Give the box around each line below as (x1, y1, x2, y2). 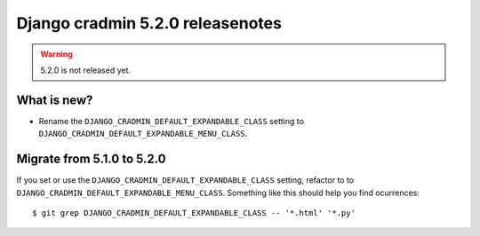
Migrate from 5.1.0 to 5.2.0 (16, 152, 166, 167)
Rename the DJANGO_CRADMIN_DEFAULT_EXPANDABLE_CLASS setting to (38, 115, 304, 126)
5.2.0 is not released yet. (40, 65, 132, 75)
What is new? (16, 92, 93, 107)
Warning (40, 49, 73, 59)
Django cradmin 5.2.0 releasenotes (16, 13, 282, 33)
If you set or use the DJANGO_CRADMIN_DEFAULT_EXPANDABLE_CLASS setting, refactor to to (16, 175, 355, 185)
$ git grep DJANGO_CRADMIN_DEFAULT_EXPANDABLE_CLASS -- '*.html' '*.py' (32, 208, 356, 217)
